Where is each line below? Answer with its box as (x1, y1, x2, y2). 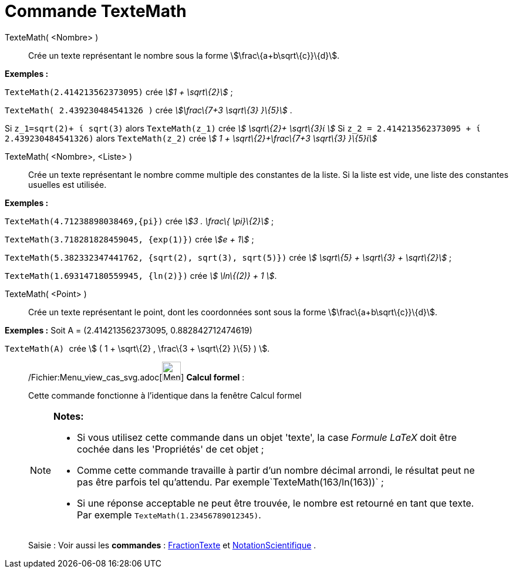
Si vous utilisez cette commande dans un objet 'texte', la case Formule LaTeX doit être (77, 431, 457, 443)
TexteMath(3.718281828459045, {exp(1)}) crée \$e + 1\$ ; (5, 234, 254, 244)
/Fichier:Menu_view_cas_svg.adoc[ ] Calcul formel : (28, 372, 245, 382)
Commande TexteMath (5, 1, 187, 21)
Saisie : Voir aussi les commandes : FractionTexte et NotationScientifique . (28, 540, 316, 550)
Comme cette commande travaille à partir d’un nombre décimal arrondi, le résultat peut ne (77, 464, 475, 476)
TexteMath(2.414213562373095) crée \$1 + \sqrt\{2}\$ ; (5, 86, 233, 97)
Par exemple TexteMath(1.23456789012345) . (77, 508, 261, 521)
